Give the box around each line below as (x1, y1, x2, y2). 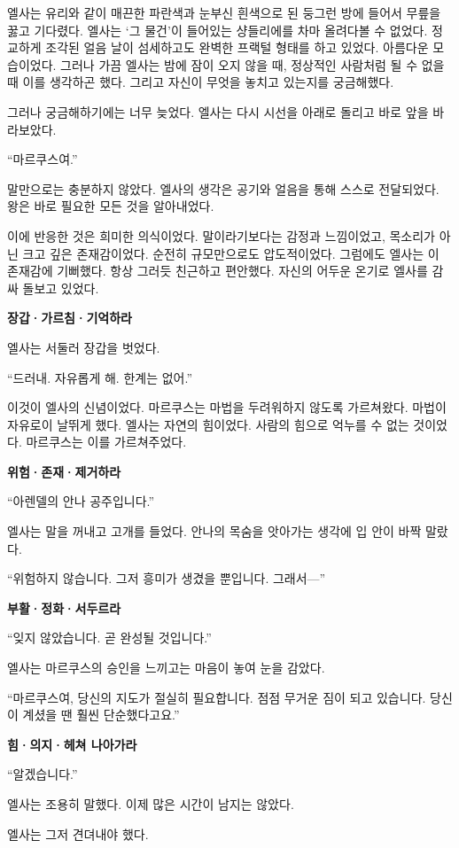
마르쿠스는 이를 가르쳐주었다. (26, 432, 187, 451)
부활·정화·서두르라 (7, 598, 121, 617)
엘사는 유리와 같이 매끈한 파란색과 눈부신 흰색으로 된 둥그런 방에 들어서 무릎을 (7, 4, 441, 21)
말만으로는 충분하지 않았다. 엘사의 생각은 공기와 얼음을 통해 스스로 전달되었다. (7, 179, 440, 198)
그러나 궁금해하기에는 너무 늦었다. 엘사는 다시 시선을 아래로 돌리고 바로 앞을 (7, 102, 429, 121)
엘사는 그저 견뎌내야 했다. (7, 824, 149, 843)
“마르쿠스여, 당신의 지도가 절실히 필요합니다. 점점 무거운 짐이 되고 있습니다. (7, 688, 426, 706)
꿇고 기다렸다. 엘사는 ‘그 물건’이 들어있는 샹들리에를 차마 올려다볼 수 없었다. (7, 20, 428, 39)
